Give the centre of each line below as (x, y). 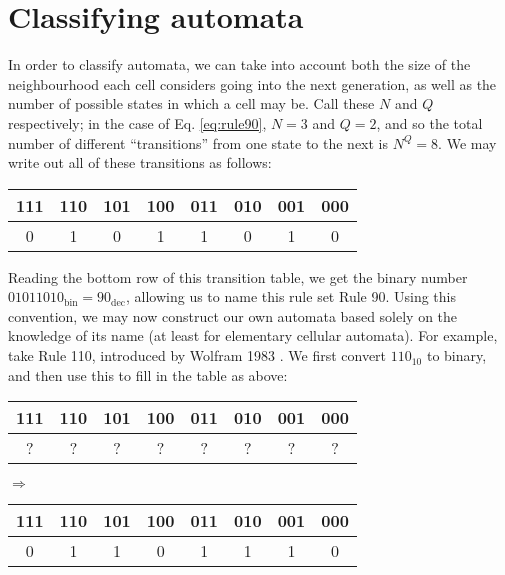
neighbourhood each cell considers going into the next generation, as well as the (252, 83)
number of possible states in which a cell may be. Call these (191, 103)
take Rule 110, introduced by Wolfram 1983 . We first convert (197, 355)
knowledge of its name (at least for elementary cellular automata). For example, (253, 335)
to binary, (456, 355)
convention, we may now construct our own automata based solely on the (233, 315)
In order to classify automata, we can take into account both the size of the (239, 64)
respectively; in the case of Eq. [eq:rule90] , (137, 122)
